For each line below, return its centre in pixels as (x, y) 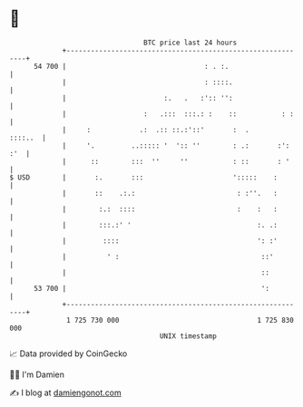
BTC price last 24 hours (191, 43)
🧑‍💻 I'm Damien (37, 374)
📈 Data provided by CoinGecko (68, 354)
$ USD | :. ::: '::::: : (144, 177)
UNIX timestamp (188, 336)
